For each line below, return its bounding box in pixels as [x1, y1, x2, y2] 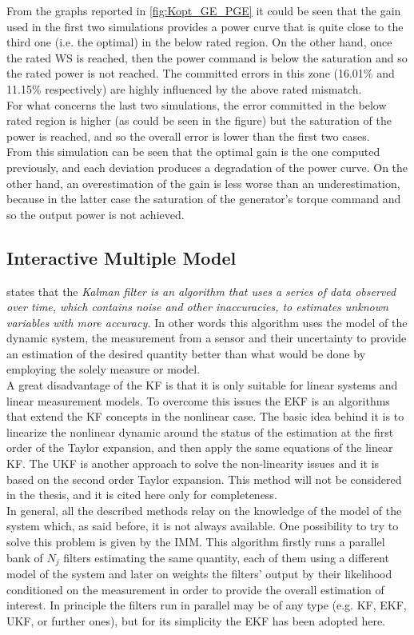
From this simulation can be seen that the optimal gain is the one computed [6, 143, 380, 160]
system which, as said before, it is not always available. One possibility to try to [6, 517, 399, 534]
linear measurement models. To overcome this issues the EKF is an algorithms [6, 392, 390, 409]
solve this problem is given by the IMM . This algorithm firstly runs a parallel [6, 533, 385, 550]
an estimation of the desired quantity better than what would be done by [6, 345, 366, 361]
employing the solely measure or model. [6, 361, 201, 377]
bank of [6, 549, 43, 565]
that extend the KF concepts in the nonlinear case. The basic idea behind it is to [6, 408, 404, 425]
